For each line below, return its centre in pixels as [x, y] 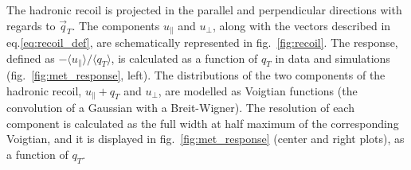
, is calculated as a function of [184, 58]
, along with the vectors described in [302, 25]
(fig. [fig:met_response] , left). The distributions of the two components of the [196, 75]
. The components [116, 25]
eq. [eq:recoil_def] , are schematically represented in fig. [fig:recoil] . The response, [202, 42]
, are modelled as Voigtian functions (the [258, 90]
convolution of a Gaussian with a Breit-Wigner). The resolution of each [180, 108]
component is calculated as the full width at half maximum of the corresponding [203, 123]
